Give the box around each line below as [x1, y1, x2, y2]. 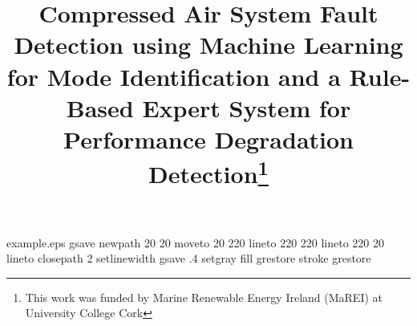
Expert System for [142, 91, 351, 124]
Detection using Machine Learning [14, 28, 403, 61]
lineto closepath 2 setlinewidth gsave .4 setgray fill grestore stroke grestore [6, 250, 371, 267]
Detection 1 [148, 154, 269, 190]
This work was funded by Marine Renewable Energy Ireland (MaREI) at [25, 288, 383, 305]
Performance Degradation [63, 122, 354, 155]
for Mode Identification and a [6, 59, 341, 92]
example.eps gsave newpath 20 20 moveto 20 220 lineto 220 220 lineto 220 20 [6, 234, 385, 251]
